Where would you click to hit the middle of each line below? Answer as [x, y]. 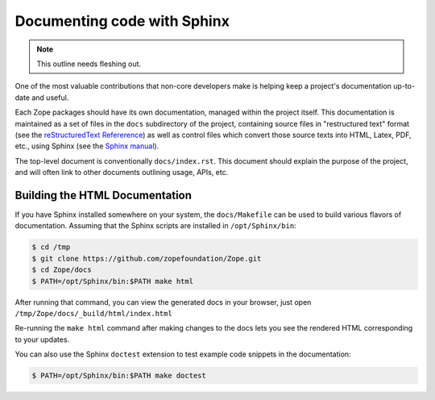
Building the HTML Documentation [104, 195]
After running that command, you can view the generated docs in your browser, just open [163, 302]
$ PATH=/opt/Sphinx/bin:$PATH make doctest [119, 376]
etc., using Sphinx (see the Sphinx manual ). [87, 146]
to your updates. [42, 340]
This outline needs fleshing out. [89, 64]
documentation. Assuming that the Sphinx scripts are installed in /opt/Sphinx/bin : [156, 226]
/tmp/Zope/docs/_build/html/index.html [93, 313]
